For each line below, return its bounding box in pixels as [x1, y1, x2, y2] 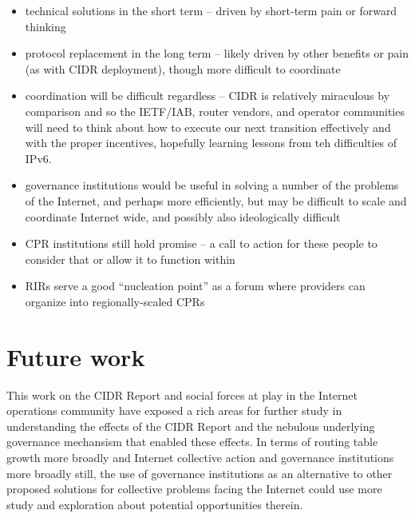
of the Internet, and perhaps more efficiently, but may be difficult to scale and [25, 192, 407, 209]
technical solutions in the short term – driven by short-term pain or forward [25, 2, 397, 18]
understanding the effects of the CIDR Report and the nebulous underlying [6, 417, 375, 434]
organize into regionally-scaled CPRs [25, 293, 205, 309]
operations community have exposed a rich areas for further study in [6, 402, 342, 419]
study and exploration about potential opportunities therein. [6, 496, 303, 512]
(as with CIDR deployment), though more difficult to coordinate [25, 60, 341, 77]
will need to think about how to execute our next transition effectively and [25, 118, 391, 135]
